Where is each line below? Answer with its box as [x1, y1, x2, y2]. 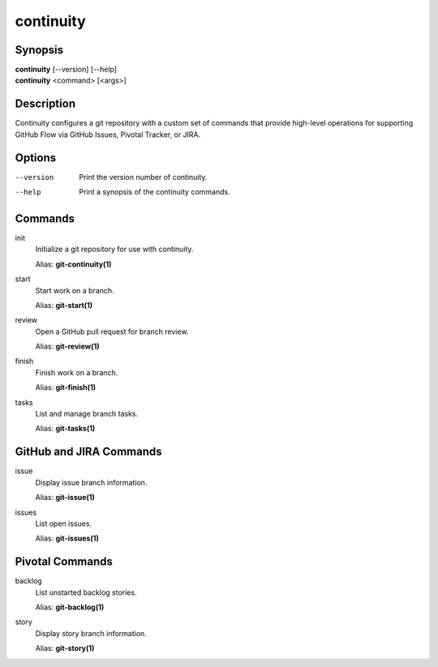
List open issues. [35, 519, 92, 528]
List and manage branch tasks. [35, 409, 138, 419]
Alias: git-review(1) [35, 341, 101, 352]
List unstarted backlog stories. [35, 588, 137, 597]
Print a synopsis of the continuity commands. [79, 187, 230, 197]
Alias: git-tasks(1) [35, 424, 96, 434]
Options [15, 151, 57, 165]
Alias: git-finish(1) [35, 383, 97, 392]
